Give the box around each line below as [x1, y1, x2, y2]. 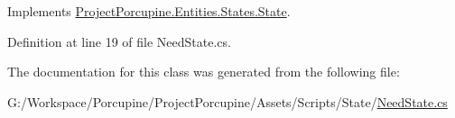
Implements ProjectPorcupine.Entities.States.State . [7, 2, 291, 20]
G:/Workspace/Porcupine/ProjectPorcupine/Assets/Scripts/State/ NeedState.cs [7, 92, 448, 111]
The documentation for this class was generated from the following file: [7, 62, 400, 81]
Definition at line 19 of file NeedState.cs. [7, 32, 231, 50]
